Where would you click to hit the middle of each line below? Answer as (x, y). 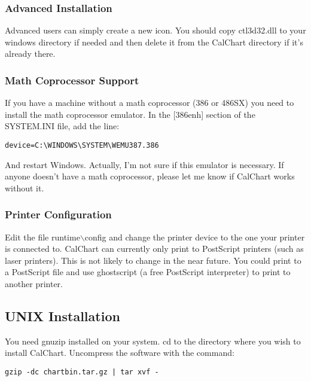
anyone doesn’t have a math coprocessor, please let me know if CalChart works (150, 176)
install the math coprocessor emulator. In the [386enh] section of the (130, 114)
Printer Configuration (58, 214)
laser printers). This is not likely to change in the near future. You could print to (153, 260)
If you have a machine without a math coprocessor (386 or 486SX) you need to (150, 103)
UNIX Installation (62, 316)
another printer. (34, 284)
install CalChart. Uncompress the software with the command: (120, 353)
